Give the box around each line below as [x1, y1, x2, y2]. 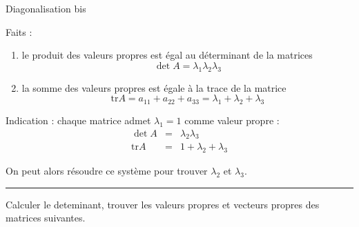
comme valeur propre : [184, 112, 280, 127]
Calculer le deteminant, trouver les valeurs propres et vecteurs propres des [6, 197, 320, 211]
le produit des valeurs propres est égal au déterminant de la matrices [21, 48, 313, 62]
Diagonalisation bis [6, 1, 86, 15]
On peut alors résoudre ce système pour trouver [6, 164, 208, 178]
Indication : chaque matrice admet [6, 112, 151, 127]
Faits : [6, 24, 32, 39]
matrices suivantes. [6, 210, 86, 225]
